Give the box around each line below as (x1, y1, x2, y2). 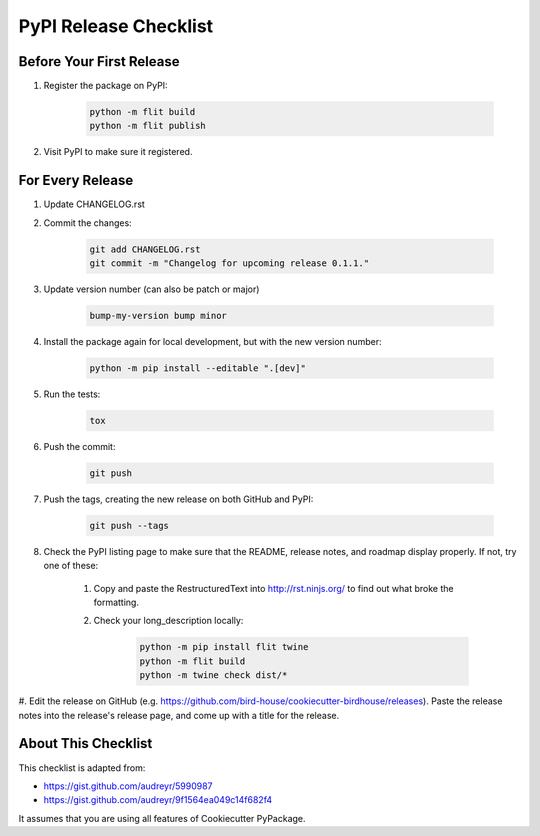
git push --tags (89, 520, 170, 531)
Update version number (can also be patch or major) (43, 283, 260, 295)
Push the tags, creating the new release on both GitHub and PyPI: (43, 493, 314, 505)
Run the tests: (43, 388, 101, 400)
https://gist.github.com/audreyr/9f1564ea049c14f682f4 (43, 794, 273, 806)
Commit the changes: (43, 216, 132, 229)
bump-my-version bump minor (89, 310, 227, 322)
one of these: (43, 560, 99, 572)
